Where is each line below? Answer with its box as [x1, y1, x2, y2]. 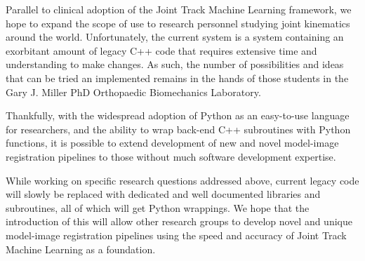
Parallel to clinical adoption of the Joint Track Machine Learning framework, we [6, 2, 352, 16]
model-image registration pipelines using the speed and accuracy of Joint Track [6, 227, 347, 242]
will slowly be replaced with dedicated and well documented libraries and [6, 187, 321, 201]
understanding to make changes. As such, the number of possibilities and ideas [6, 57, 344, 72]
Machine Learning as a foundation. [6, 241, 156, 256]
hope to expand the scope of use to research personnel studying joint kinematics [6, 15, 350, 30]
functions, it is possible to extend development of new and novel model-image [6, 135, 339, 150]
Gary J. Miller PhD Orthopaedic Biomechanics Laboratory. [6, 84, 261, 99]
